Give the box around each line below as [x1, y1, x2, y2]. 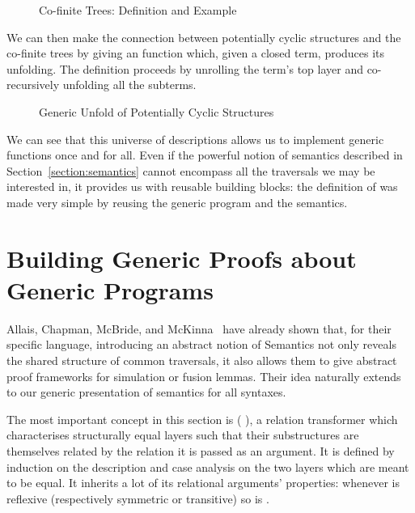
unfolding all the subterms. [62, 76, 197, 93]
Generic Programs [6, 273, 214, 306]
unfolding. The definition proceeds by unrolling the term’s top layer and [6, 60, 363, 77]
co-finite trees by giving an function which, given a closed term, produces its [6, 45, 385, 61]
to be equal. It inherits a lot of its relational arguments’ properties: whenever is [6, 474, 400, 491]
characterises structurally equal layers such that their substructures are [6, 426, 359, 443]
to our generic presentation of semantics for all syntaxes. [6, 384, 286, 401]
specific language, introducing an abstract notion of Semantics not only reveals [6, 336, 396, 353]
